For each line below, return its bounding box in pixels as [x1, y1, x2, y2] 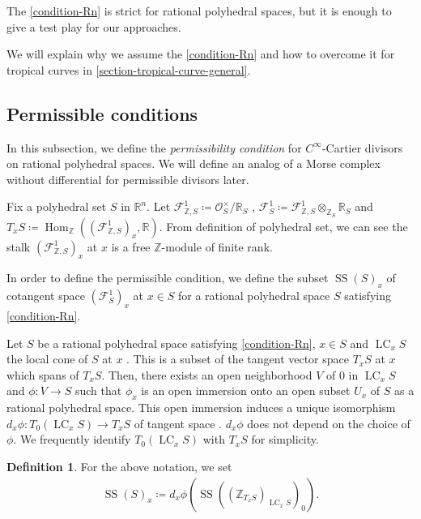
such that [74, 382, 122, 399]
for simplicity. [251, 431, 319, 448]
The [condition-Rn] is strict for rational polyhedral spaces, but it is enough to [6, 2, 392, 19]
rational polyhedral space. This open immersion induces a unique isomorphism [6, 399, 396, 416]
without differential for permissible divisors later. [6, 170, 249, 187]
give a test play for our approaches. [6, 18, 181, 35]
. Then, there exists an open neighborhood [101, 366, 313, 383]
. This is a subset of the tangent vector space [126, 350, 349, 367]
